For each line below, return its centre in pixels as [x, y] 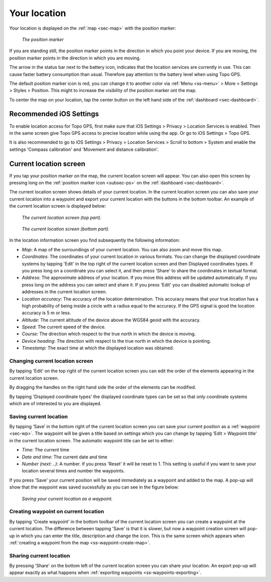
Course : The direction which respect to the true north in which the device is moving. [109, 334]
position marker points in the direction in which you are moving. [75, 58]
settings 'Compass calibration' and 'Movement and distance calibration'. [84, 149]
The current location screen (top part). [62, 217]
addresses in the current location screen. [64, 292]
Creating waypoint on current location [57, 512]
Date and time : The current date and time [65, 457]
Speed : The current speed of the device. [64, 327]
